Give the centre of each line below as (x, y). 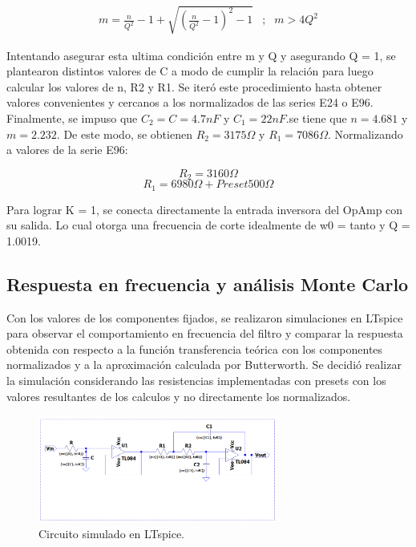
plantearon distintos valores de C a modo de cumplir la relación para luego (190, 71)
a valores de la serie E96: (67, 150)
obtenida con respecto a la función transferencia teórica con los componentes (195, 348)
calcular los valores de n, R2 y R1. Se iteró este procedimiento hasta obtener (194, 86)
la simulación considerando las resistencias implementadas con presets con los (196, 380)
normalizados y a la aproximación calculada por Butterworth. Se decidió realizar (204, 365)
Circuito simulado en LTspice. (111, 534)
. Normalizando (365, 134)
